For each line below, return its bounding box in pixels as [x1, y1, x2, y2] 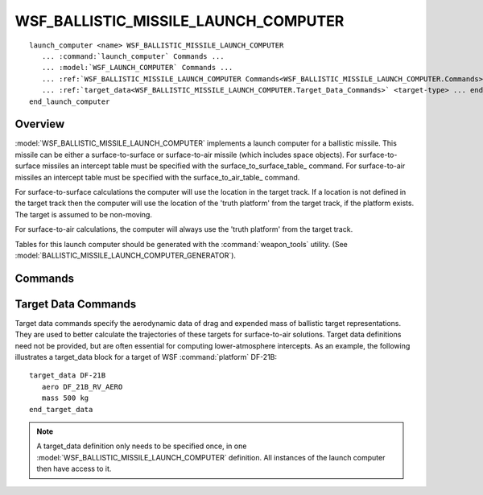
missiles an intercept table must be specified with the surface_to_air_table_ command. [14, 172, 300, 182]
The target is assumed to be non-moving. [14, 209, 153, 219]
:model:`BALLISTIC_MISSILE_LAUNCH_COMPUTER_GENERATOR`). [14, 250, 237, 260]
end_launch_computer [29, 97, 110, 106]
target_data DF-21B [29, 371, 106, 380]
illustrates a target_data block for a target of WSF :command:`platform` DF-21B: [14, 353, 278, 362]
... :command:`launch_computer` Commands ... [41, 52, 225, 60]
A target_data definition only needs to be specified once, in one [36, 441, 247, 451]
